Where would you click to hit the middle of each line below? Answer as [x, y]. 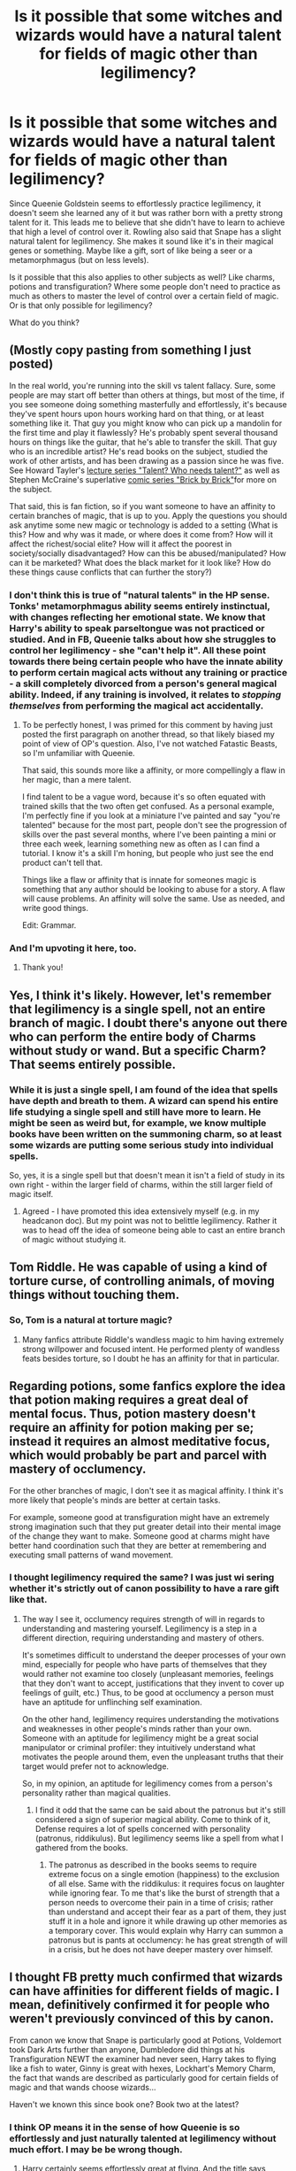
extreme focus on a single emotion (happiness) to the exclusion [164, 1874]
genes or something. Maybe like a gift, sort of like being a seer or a [131, 251]
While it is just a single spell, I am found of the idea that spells [144, 1089]
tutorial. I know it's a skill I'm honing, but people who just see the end [148, 854]
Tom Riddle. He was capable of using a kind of [138, 1267]
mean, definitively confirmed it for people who [140, 2005]
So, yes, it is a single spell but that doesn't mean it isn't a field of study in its [147, 1176]
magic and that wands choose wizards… [83, 2087]
